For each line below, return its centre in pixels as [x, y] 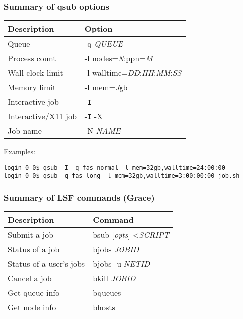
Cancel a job [30, 278]
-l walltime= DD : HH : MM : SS [133, 73]
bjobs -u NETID [121, 264]
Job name [25, 131]
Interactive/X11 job [42, 116]
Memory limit [32, 87]
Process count [32, 58]
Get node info [32, 307]
